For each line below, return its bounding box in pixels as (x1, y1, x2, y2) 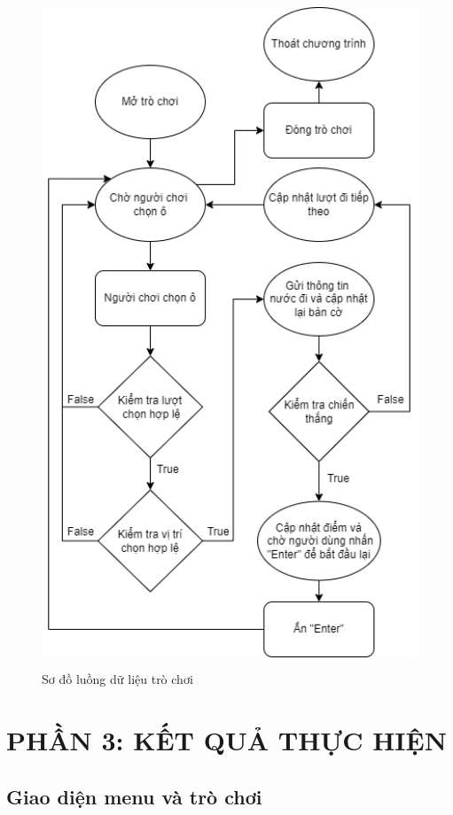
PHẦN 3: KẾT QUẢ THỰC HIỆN (6, 722, 447, 758)
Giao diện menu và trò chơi (6, 782, 262, 810)
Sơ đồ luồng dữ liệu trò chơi (42, 670, 193, 688)
